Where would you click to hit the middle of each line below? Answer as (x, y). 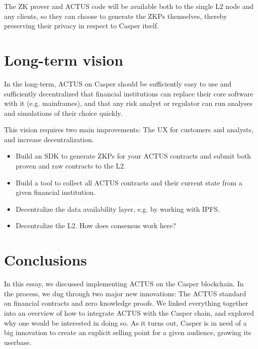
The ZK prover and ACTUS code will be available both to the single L (112, 6)
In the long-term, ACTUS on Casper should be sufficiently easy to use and (118, 83)
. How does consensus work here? (126, 225)
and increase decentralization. (49, 139)
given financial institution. (56, 192)
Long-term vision (64, 59)
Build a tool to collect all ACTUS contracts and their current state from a (129, 182)
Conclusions (45, 260)
